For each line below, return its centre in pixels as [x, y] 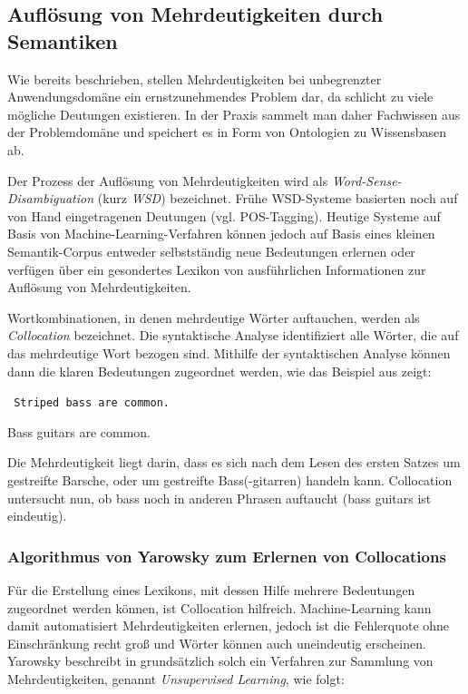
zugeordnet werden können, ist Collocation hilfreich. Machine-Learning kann [219, 607]
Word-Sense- [366, 180]
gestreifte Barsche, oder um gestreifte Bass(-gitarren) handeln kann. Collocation [230, 479]
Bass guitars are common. [79, 431]
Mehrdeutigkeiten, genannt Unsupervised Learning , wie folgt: [176, 678]
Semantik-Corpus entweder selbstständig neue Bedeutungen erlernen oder [211, 251]
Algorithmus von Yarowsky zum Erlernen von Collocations [227, 556]
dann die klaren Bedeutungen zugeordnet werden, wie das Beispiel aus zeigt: [219, 371]
